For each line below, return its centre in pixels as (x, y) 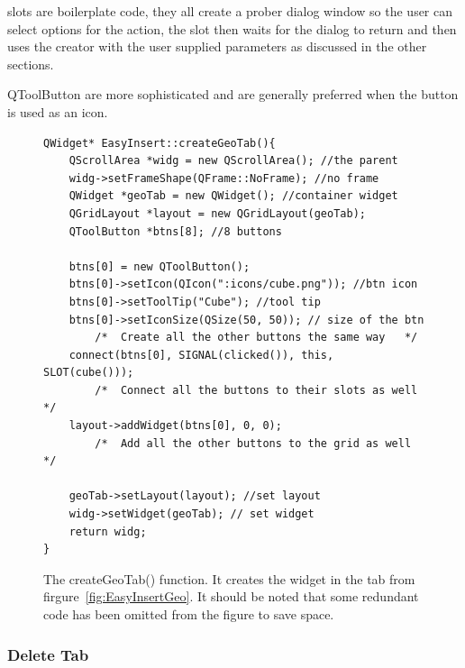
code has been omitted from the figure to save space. (189, 614)
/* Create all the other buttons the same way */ (256, 338)
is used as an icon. (58, 111)
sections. (31, 64)
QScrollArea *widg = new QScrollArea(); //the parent (233, 161)
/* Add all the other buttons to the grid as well (253, 443)
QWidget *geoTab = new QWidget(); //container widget (233, 196)
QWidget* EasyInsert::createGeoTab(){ (160, 143)
